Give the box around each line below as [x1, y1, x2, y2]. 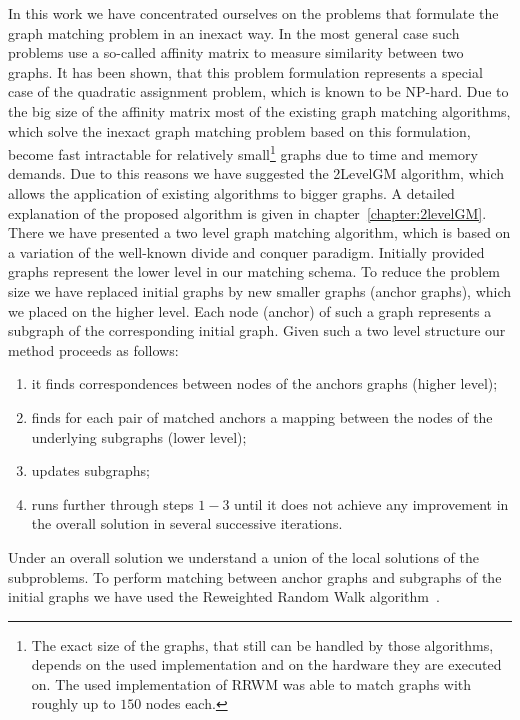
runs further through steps [31, 493, 194, 514]
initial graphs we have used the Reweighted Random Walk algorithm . [8, 586, 440, 607]
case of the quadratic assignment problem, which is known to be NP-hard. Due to [8, 81, 509, 102]
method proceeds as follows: [8, 339, 179, 360]
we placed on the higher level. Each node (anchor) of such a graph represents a [8, 300, 492, 321]
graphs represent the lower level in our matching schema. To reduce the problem [8, 261, 501, 282]
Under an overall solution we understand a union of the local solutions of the [8, 546, 480, 567]
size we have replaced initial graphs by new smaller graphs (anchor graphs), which [8, 280, 512, 301]
